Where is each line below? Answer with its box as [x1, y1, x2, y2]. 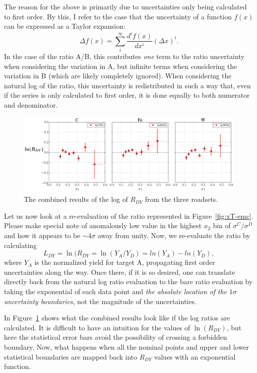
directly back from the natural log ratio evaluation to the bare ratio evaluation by [4, 276, 253, 287]
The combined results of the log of [24, 194, 128, 204]
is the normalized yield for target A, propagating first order [34, 257, 215, 267]
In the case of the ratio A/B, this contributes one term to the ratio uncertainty [4, 51, 245, 62]
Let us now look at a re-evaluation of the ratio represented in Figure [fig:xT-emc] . [4, 210, 254, 221]
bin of [213, 220, 231, 231]
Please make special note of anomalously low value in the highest [4, 220, 202, 231]
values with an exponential [154, 351, 236, 362]
